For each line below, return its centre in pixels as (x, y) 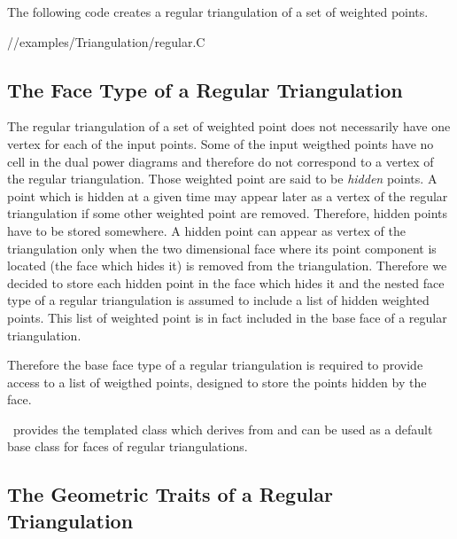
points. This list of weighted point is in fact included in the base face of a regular (227, 317)
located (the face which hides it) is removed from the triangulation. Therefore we (227, 266)
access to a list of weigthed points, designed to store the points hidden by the (217, 382)
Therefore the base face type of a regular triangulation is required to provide (215, 365)
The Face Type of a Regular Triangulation (205, 89)
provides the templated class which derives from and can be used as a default (223, 429)
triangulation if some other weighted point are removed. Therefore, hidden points (228, 213)
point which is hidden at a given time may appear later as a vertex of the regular (228, 195)
